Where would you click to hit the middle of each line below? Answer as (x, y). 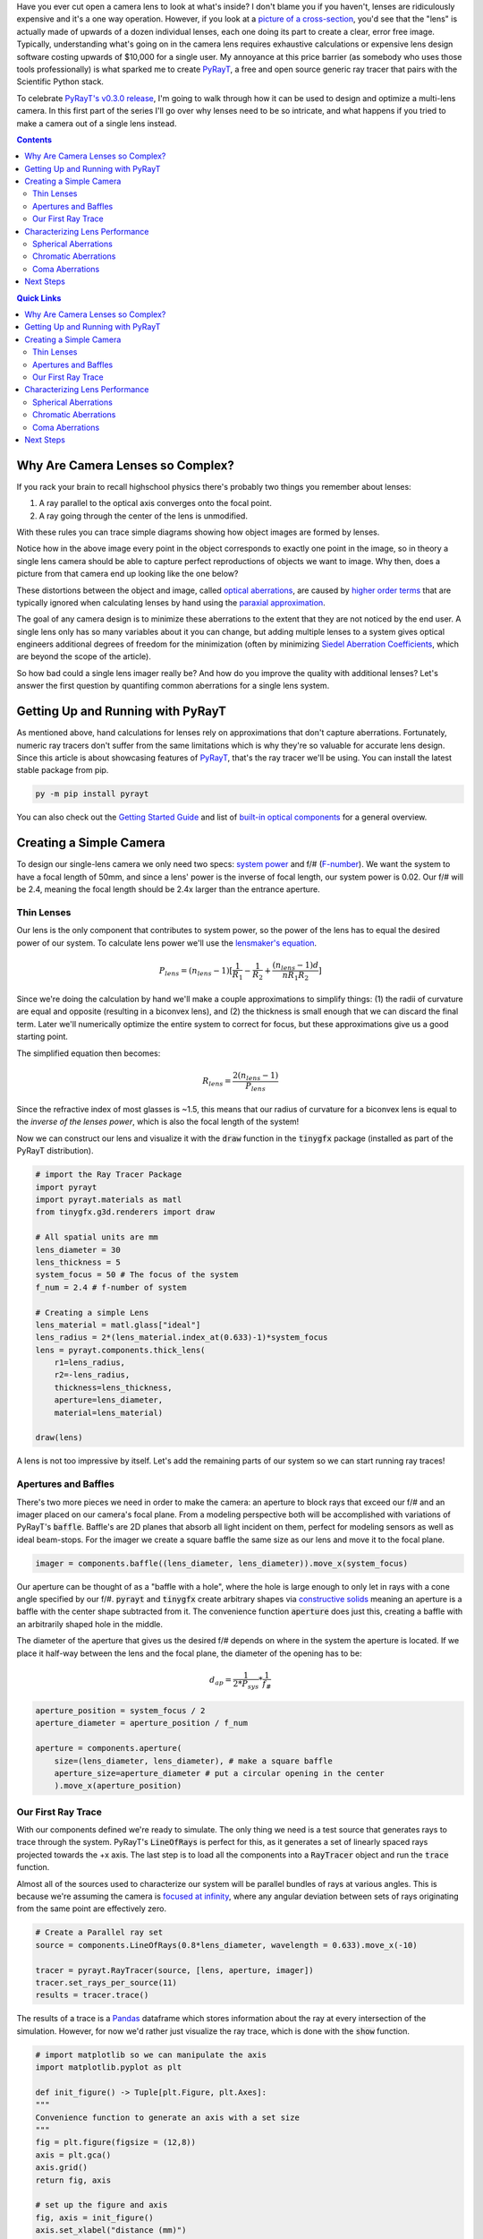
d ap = (220, 1681)
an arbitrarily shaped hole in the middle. (90, 1624)
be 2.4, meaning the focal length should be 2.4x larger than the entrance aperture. (169, 889)
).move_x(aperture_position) (118, 1786)
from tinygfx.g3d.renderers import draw (125, 1212)
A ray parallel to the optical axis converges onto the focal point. (155, 503)
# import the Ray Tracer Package (109, 1175)
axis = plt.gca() (73, 2155)
